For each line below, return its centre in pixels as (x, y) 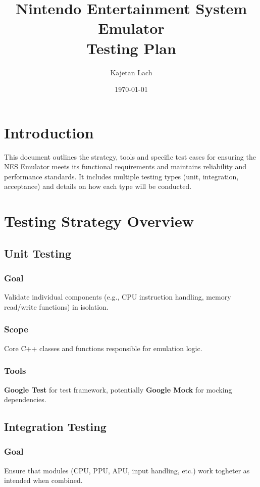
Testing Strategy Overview (99, 221)
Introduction (49, 132)
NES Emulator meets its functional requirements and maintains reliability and (125, 166)
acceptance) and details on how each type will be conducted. (98, 186)
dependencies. (25, 399)
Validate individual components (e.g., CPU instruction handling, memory (118, 297)
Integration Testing (55, 427)
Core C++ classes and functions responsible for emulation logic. (103, 348)
